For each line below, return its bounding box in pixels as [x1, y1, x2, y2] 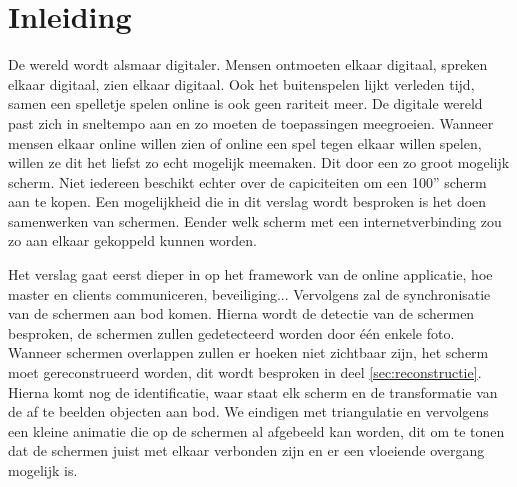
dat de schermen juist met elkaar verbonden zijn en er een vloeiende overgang [8, 440, 485, 461]
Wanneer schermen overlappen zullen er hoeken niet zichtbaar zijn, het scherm [8, 342, 489, 363]
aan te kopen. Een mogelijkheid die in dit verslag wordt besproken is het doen [8, 191, 487, 212]
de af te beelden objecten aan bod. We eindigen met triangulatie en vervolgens [8, 401, 489, 422]
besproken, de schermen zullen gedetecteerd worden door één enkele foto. [8, 322, 455, 343]
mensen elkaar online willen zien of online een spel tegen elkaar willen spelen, [8, 132, 482, 153]
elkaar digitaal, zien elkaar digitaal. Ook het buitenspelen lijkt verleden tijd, [8, 73, 475, 94]
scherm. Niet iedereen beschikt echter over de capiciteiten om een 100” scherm [8, 171, 487, 192]
